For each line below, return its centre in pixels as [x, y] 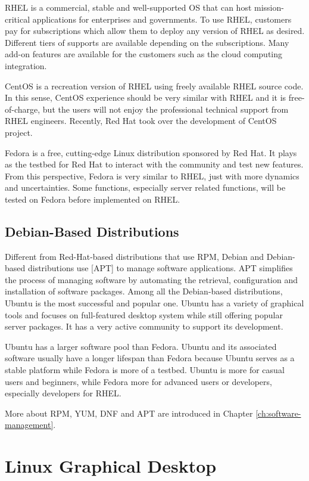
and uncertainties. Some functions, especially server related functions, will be [145, 187]
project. [19, 132]
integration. [26, 65]
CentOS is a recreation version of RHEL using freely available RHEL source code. [154, 86]
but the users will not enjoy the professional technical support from [166, 109]
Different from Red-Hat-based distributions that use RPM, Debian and [135, 256]
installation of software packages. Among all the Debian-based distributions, [144, 291]
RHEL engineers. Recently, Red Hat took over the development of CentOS [141, 121]
